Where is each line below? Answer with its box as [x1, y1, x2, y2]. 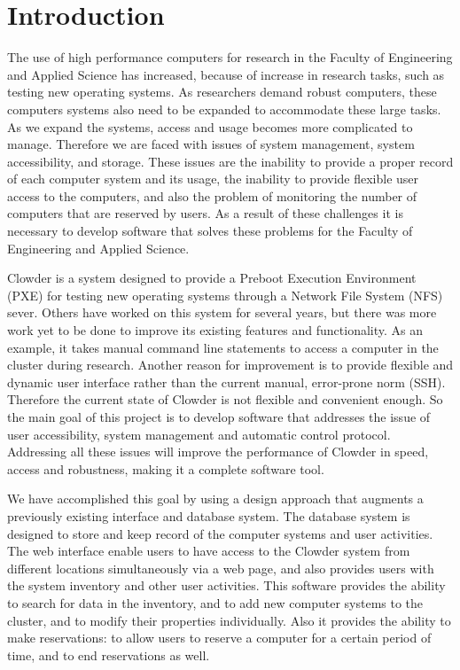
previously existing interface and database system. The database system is [7, 506, 410, 525]
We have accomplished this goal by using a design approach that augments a [7, 489, 424, 508]
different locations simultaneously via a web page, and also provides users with [7, 558, 434, 577]
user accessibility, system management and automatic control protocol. [7, 425, 391, 443]
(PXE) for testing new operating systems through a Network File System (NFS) [7, 285, 443, 304]
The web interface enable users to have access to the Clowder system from [7, 541, 410, 560]
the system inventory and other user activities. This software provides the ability [7, 576, 446, 595]
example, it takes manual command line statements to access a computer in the [7, 338, 439, 356]
